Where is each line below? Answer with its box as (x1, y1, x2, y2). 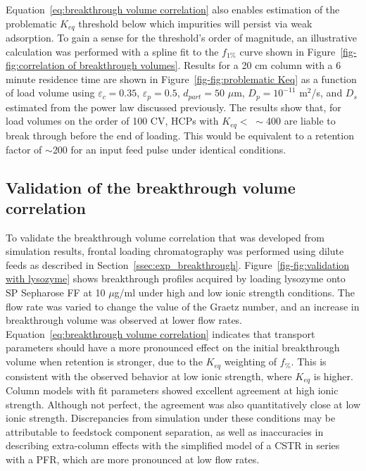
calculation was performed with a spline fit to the (6, 44, 219, 58)
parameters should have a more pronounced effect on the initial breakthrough (6, 340, 340, 355)
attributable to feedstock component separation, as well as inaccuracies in (6, 424, 324, 439)
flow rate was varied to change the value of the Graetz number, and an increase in (6, 299, 360, 313)
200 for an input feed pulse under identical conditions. (52, 142, 286, 156)
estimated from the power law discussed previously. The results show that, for (6, 99, 341, 114)
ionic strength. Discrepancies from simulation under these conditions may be (6, 410, 336, 425)
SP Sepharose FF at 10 (6, 285, 106, 300)
